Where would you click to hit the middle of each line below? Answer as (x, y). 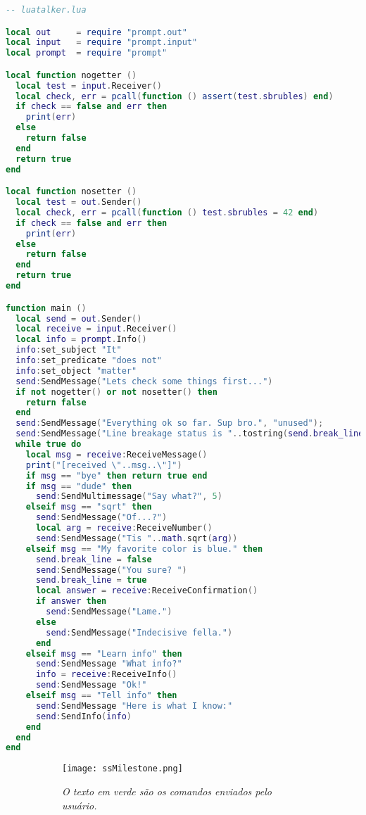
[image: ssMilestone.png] (122, 769)
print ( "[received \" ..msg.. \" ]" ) (104, 465)
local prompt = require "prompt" (87, 53)
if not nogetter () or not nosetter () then (116, 392)
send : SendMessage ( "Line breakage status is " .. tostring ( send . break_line (190, 434)
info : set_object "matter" (76, 371)
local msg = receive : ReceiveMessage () (116, 454)
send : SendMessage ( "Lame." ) (109, 612)
